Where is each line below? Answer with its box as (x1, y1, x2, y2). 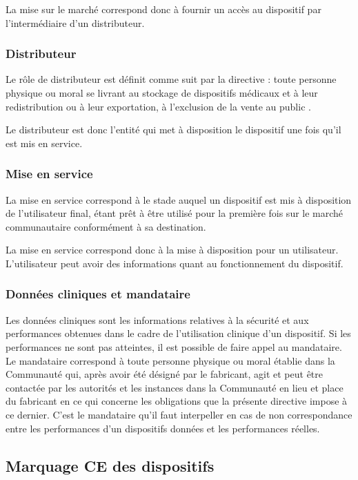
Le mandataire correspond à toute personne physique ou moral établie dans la (6, 353, 335, 367)
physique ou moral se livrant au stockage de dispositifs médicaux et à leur (6, 86, 318, 99)
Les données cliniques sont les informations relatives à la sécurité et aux (6, 312, 309, 327)
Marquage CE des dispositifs (6, 454, 215, 476)
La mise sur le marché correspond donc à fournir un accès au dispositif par (6, 2, 321, 16)
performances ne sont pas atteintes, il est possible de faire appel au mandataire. (6, 339, 342, 354)
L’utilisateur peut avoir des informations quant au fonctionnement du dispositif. (6, 256, 344, 270)
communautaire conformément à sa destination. (6, 219, 206, 233)
